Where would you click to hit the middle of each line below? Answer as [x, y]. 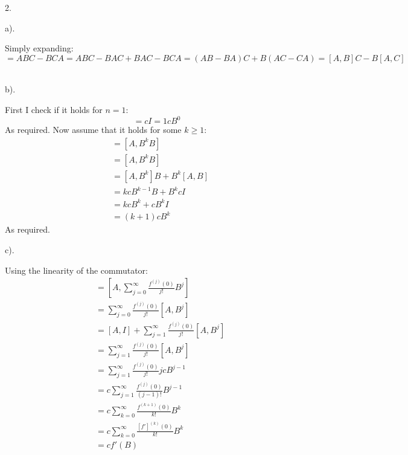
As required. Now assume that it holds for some [93, 130]
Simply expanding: [39, 48]
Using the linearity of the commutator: [76, 270]
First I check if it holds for [54, 109]
